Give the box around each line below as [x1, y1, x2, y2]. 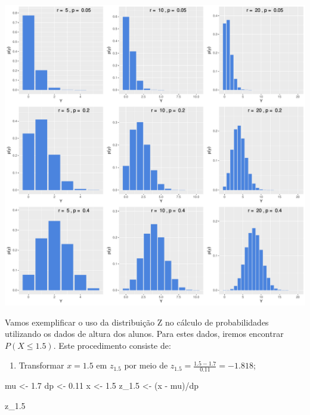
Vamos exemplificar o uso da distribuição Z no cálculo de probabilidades [5, 315, 269, 328]
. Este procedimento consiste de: [53, 339, 171, 351]
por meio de [124, 359, 168, 371]
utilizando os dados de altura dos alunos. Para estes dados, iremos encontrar [5, 327, 284, 340]
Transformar [18, 359, 64, 371]
